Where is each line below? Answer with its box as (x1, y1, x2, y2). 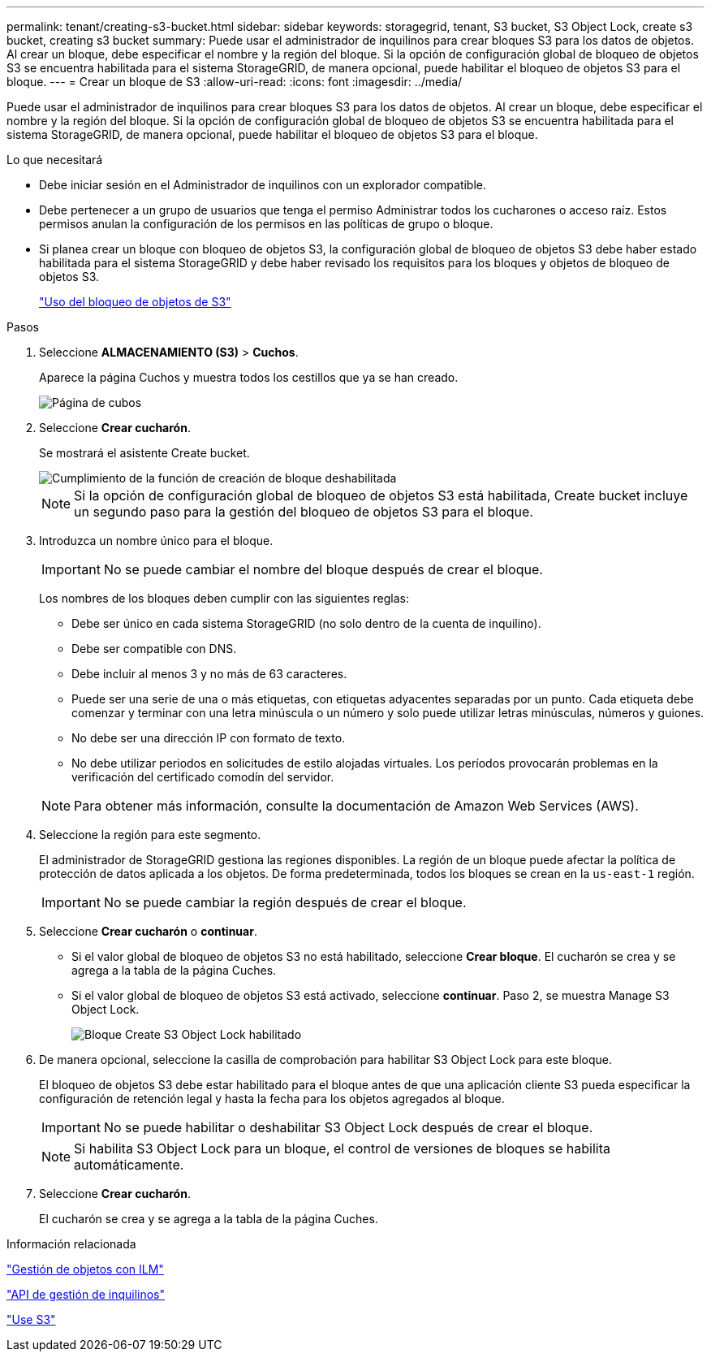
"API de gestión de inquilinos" (6, 1287, 166, 1301)
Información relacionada (6, 1237, 136, 1251)
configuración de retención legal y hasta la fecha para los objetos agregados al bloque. (39, 1092, 505, 1105)
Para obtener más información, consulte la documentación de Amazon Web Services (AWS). (74, 798, 639, 814)
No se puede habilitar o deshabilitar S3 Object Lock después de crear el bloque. (103, 1119, 593, 1135)
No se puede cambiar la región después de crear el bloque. (103, 894, 467, 910)
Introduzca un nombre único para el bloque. (39, 534, 274, 547)
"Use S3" (6, 1313, 56, 1326)
